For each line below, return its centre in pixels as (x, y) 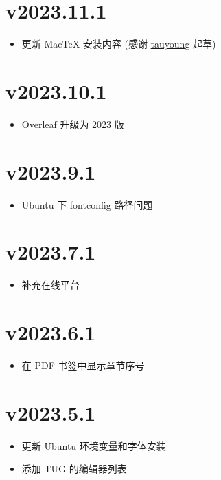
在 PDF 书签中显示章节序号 (83, 365)
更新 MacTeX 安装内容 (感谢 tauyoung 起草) (119, 44)
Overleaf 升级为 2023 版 (73, 124)
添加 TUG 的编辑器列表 (74, 469)
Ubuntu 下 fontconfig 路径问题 (87, 204)
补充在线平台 (50, 285)
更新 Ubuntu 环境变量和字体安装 (94, 445)
